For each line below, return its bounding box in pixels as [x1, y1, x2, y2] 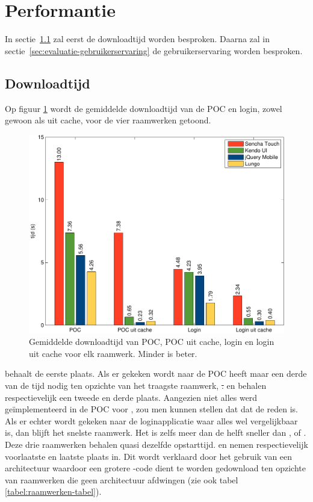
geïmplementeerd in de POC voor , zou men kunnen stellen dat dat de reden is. [5, 403, 298, 415]
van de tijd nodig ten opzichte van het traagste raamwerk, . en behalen [5, 379, 267, 391]
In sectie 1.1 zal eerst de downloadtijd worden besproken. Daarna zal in [5, 33, 270, 45]
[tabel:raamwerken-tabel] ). [5, 485, 102, 498]
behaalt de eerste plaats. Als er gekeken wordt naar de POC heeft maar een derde [5, 367, 307, 380]
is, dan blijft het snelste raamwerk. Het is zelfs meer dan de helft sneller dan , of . [5, 426, 306, 439]
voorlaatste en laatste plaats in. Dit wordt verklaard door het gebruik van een [5, 450, 293, 462]
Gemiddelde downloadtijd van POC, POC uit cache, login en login [29, 335, 274, 348]
